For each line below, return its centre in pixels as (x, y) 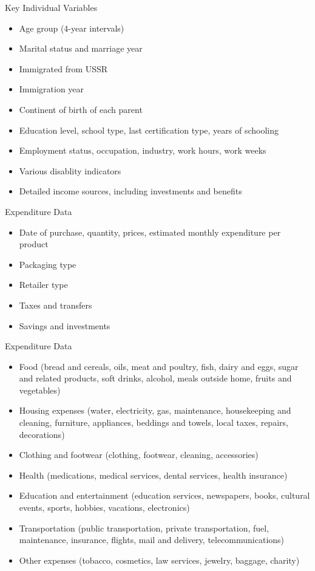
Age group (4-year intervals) (72, 28)
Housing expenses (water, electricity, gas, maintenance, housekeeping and (155, 410)
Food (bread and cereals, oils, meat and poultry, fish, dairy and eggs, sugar (159, 366)
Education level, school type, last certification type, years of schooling (149, 130)
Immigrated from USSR (63, 68)
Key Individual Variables (51, 7)
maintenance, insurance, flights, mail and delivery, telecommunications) (152, 540)
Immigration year (52, 89)
